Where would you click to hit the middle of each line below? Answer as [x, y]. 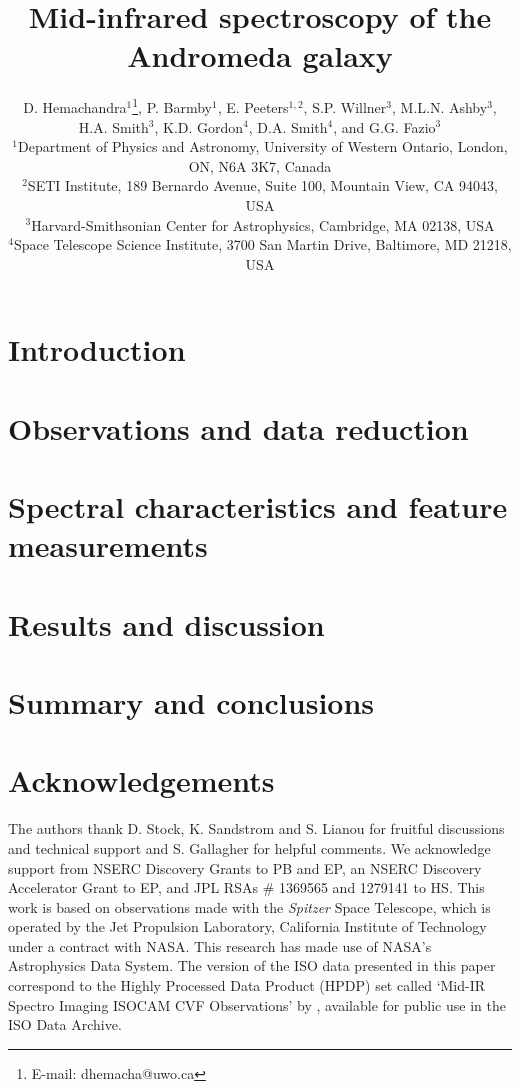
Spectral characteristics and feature [258, 506]
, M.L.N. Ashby [439, 106]
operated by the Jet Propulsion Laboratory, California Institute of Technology [247, 926]
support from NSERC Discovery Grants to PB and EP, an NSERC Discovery [245, 867]
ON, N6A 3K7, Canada [260, 165]
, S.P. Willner [345, 106]
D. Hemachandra [75, 106]
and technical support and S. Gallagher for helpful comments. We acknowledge [249, 847]
